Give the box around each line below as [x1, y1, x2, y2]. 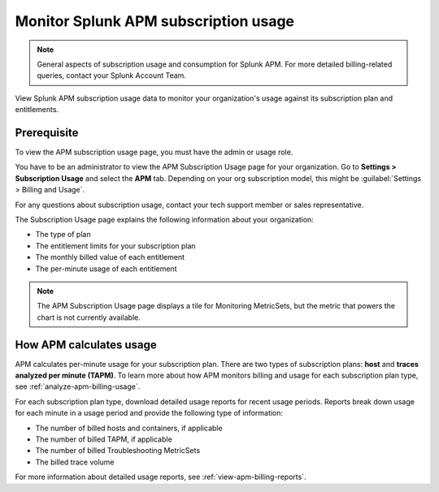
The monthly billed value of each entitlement [35, 252, 185, 262]
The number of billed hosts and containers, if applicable [35, 423, 223, 433]
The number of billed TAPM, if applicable [35, 434, 172, 444]
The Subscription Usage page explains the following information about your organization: [15, 214, 315, 224]
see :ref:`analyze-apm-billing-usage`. [15, 382, 141, 391]
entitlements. [15, 105, 59, 114]
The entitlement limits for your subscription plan [35, 240, 196, 251]
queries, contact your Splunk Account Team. [37, 71, 187, 80]
